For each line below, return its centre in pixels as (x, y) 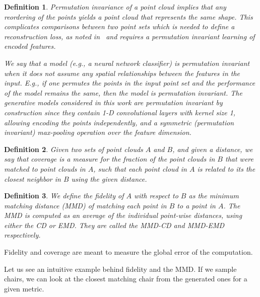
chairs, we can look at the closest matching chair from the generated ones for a (126, 279)
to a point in (196, 205)
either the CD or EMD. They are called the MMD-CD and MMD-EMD (114, 225)
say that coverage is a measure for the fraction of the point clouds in (110, 159)
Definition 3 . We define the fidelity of (64, 196)
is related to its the (226, 168)
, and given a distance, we (213, 149)
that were (239, 159)
